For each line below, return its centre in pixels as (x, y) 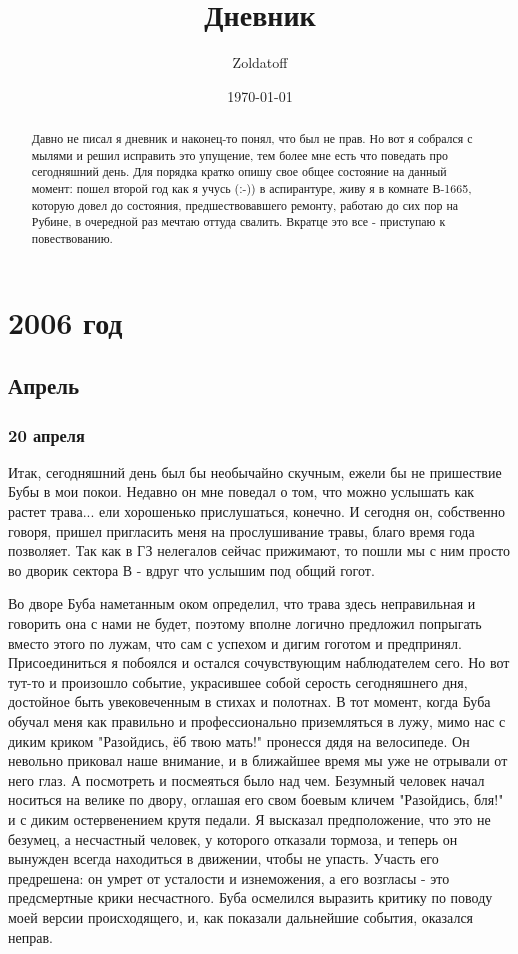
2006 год (65, 321)
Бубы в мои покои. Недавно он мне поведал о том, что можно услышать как (241, 491)
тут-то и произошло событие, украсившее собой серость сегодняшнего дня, (238, 681)
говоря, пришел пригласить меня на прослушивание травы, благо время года (241, 530)
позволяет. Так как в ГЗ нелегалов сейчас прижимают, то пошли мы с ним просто (259, 550)
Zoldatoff (260, 62)
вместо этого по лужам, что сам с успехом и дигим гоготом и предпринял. (235, 642)
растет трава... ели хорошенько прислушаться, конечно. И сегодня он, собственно (257, 511)
